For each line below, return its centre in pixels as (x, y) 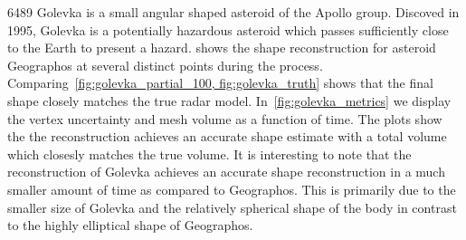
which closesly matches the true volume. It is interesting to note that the (209, 154)
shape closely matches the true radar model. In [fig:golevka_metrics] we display (229, 100)
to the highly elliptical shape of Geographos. (130, 225)
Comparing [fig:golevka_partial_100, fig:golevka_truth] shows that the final (220, 83)
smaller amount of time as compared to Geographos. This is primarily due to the (232, 189)
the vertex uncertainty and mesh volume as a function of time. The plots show (225, 118)
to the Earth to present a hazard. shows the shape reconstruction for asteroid (222, 48)
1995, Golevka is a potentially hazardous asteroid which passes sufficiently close (228, 29)
